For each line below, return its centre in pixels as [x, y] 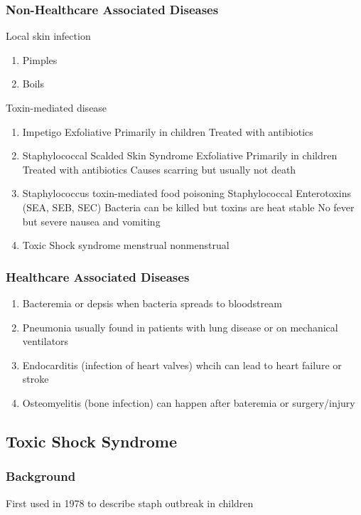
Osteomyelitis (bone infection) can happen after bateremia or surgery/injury [189, 402]
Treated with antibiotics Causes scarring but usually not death [159, 169]
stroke [36, 379]
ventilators [45, 341]
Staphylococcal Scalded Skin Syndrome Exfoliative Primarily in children [180, 155]
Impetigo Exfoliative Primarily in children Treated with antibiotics [168, 131]
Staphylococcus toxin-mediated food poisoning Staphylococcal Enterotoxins [187, 193]
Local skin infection [48, 36]
